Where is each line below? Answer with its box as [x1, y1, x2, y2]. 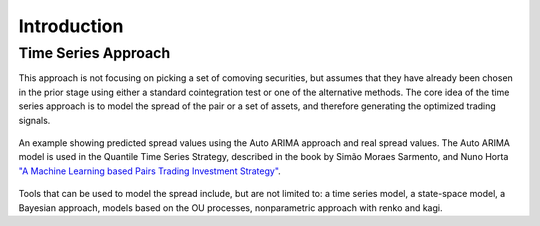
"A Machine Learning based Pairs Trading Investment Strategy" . [18, 165, 282, 177]
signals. [18, 114, 51, 126]
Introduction [18, 15, 124, 37]
